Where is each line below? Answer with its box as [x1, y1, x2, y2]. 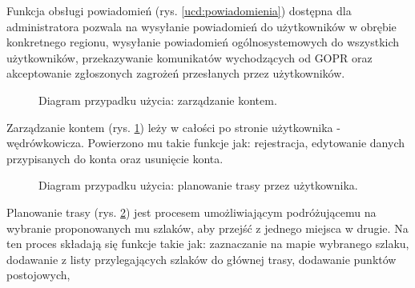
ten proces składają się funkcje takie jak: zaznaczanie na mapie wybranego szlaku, [6, 235, 409, 252]
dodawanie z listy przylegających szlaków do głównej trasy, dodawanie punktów [6, 250, 397, 267]
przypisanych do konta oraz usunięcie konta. [6, 150, 224, 166]
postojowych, [6, 266, 71, 283]
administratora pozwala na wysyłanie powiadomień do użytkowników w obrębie [6, 18, 397, 34]
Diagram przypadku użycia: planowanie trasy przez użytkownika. [38, 177, 358, 194]
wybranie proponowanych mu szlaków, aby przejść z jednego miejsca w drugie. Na [6, 219, 409, 236]
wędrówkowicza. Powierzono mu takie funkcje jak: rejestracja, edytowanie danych [6, 134, 405, 151]
